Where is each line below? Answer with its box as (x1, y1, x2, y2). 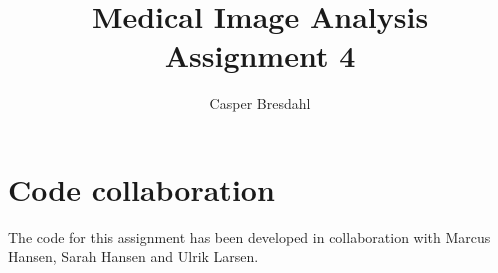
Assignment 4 (164, 35, 356, 76)
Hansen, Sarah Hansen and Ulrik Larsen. (8, 246, 259, 267)
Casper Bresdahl (209, 93, 311, 114)
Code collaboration (8, 168, 275, 209)
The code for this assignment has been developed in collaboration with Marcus (8, 226, 491, 247)
